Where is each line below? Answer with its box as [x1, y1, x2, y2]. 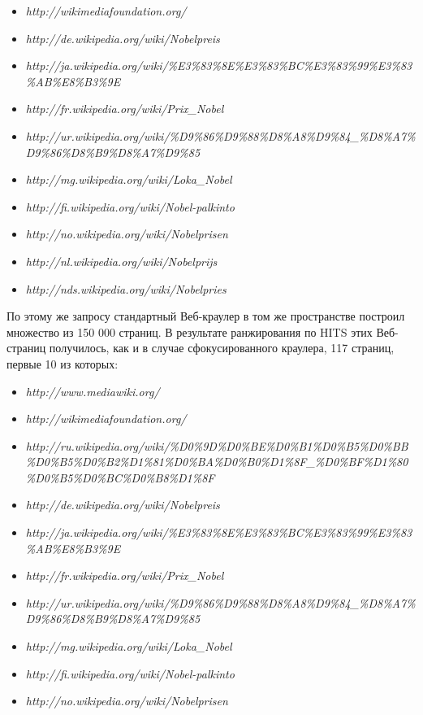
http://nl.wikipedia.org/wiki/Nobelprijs [25, 252, 218, 269]
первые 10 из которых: [6, 355, 119, 372]
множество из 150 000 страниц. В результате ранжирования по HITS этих [6, 323, 373, 340]
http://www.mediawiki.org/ [25, 382, 160, 399]
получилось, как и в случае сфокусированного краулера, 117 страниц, [49, 339, 395, 356]
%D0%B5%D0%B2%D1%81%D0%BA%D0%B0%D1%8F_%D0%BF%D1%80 [25, 453, 408, 470]
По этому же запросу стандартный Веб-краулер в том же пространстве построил [6, 307, 405, 325]
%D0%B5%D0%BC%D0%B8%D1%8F [25, 469, 215, 486]
